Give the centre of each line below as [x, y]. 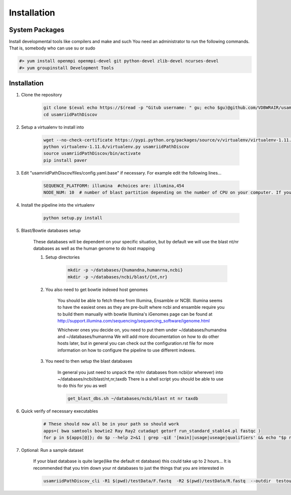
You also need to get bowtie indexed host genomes [97, 289]
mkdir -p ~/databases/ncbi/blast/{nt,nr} [118, 277]
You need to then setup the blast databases [89, 361]
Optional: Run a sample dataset [52, 450]
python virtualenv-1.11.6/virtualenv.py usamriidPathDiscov [116, 147]
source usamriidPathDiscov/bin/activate [92, 153]
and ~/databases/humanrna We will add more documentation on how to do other [138, 336]
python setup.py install [73, 218]
